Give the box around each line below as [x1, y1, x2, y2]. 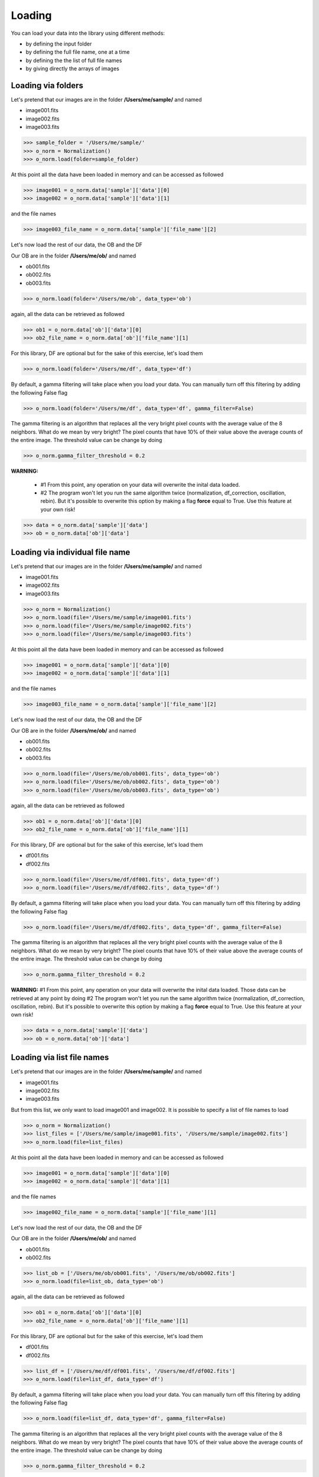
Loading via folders [11, 80, 84, 90]
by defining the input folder [25, 40, 92, 47]
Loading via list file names [11, 1052, 109, 1063]
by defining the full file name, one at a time [25, 48, 130, 56]
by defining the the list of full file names [25, 57, 122, 64]
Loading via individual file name [11, 547, 131, 557]
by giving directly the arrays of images [25, 65, 119, 72]
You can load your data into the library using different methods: [11, 30, 165, 37]
